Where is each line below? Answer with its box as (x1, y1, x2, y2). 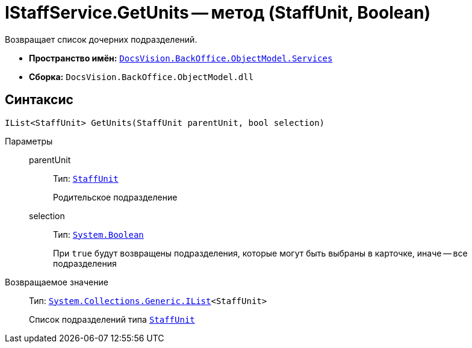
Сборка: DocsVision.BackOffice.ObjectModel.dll (29, 71, 254, 82)
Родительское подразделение (53, 191, 178, 202)
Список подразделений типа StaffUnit (29, 314, 195, 325)
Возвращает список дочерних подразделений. (5, 34, 197, 45)
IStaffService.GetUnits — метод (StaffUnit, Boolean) (5, 2, 430, 23)
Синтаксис (5, 92, 73, 108)
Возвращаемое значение (5, 276, 108, 287)
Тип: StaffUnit (53, 173, 119, 184)
